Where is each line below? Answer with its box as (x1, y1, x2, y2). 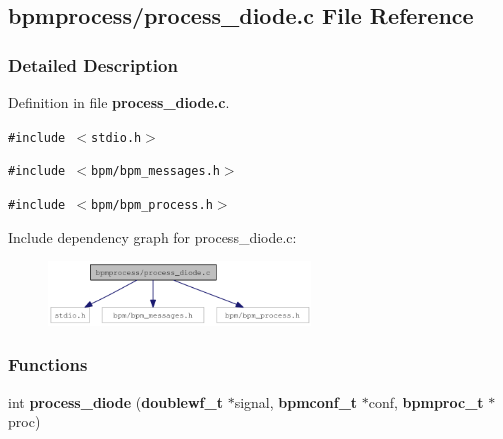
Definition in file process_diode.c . (8, 92, 230, 112)
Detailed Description (8, 52, 178, 77)
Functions (8, 352, 88, 377)
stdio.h (91, 130, 142, 145)
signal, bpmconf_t (234, 391, 358, 412)
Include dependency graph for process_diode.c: (8, 226, 297, 247)
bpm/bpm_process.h (91, 197, 213, 212)
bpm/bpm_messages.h (91, 164, 220, 179)
